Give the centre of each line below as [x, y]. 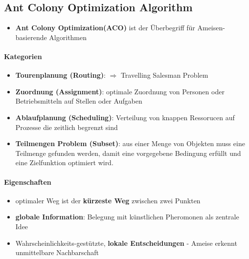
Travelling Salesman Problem [164, 75]
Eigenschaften [28, 182]
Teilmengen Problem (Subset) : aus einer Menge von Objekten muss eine [130, 143]
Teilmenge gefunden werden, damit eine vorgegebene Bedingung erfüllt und [128, 153]
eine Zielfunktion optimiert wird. [64, 162]
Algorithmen [68, 37]
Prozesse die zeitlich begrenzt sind [67, 127]
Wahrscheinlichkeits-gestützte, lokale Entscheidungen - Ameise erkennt [126, 243]
